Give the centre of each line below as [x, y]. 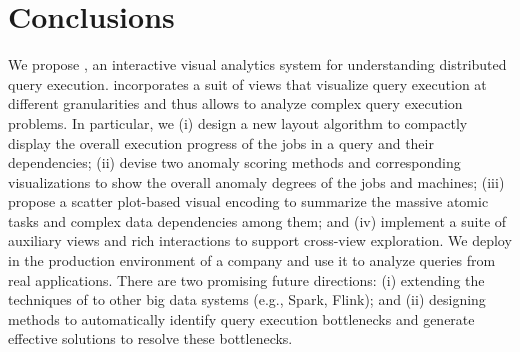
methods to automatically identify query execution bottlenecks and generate [241, 318]
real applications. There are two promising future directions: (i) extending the [246, 279]
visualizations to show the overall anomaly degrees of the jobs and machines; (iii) [256, 181]
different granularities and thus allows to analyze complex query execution [235, 103]
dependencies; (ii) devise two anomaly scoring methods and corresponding [234, 162]
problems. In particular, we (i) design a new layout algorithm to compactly [238, 122]
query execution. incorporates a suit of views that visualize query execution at [247, 83]
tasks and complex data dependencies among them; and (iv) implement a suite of [257, 220]
